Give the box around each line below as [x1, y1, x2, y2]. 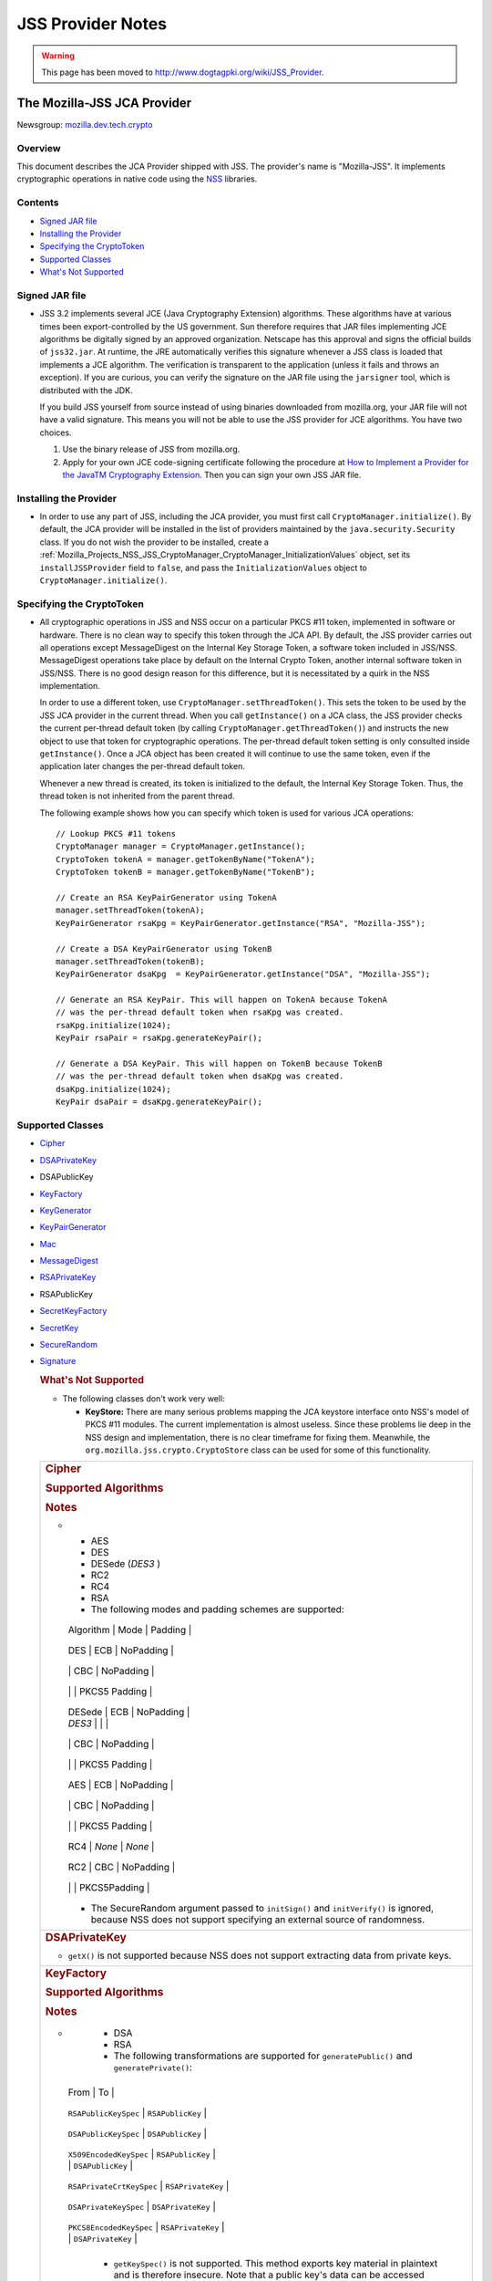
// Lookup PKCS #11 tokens [56, 828, 177, 838]
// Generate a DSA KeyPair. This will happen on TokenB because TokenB [56, 1058, 383, 1069]
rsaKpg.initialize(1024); [56, 1020, 172, 1030]
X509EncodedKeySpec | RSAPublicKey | [67, 2147, 216, 2160]
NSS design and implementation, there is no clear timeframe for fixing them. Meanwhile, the [85, 1432, 431, 1443]
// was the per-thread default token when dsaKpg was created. [56, 1071, 344, 1081]
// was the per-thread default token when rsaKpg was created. [56, 1007, 344, 1017]
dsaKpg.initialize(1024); [56, 1084, 172, 1094]
